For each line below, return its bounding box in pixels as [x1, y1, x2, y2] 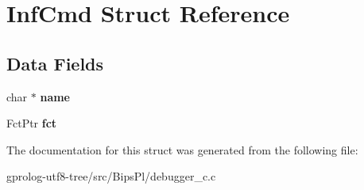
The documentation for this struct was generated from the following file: [6, 141, 358, 158]
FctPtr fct [6, 115, 57, 131]
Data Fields [6, 51, 104, 75]
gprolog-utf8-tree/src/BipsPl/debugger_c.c [6, 168, 216, 184]
